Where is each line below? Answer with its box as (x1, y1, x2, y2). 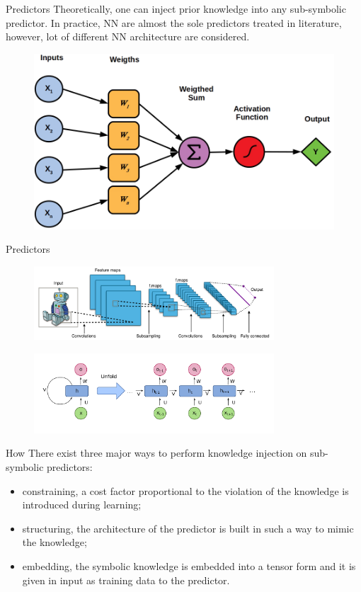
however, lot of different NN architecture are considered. (6, 29, 250, 44)
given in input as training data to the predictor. (22, 572, 230, 587)
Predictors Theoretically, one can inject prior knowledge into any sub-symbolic (6, 1, 346, 16)
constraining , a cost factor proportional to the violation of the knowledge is (22, 483, 349, 498)
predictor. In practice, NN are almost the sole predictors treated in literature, (6, 15, 342, 30)
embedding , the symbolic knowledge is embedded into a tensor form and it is (22, 559, 356, 574)
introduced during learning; (22, 497, 142, 512)
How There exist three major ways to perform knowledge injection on (6, 445, 307, 460)
